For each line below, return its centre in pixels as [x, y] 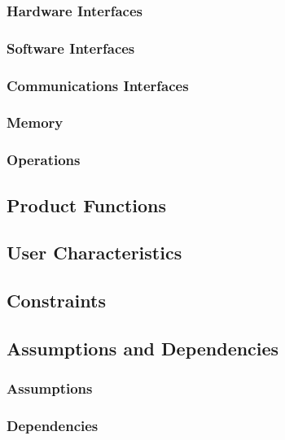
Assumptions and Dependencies [143, 348]
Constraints [56, 301]
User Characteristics [94, 253]
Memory [35, 122]
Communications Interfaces [98, 85]
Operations [44, 160]
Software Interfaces [71, 48]
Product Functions [87, 205]
